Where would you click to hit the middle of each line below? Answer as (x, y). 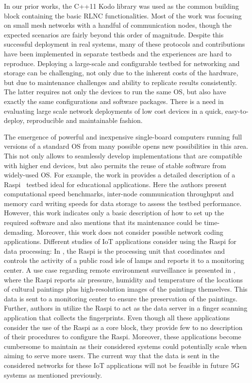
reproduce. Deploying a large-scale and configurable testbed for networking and (122, 63)
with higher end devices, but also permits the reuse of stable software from (115, 165)
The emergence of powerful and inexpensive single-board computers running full (123, 136)
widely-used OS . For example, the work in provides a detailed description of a (120, 175)
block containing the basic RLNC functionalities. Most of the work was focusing (123, 15)
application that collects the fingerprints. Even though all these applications (117, 317)
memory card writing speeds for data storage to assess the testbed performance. (123, 203)
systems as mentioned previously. (53, 374)
